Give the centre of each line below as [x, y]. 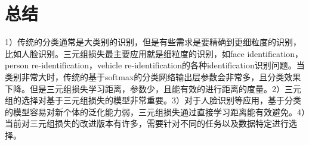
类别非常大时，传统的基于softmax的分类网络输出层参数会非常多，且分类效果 [153, 76]
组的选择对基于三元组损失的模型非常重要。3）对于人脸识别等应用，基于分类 [153, 100]
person [17, 65]
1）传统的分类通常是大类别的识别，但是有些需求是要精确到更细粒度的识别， [153, 42]
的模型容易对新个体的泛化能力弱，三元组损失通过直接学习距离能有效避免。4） [155, 111]
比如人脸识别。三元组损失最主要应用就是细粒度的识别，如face [125, 53]
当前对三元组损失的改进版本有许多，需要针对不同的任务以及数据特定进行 [147, 123]
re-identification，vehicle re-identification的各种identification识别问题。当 [168, 65]
